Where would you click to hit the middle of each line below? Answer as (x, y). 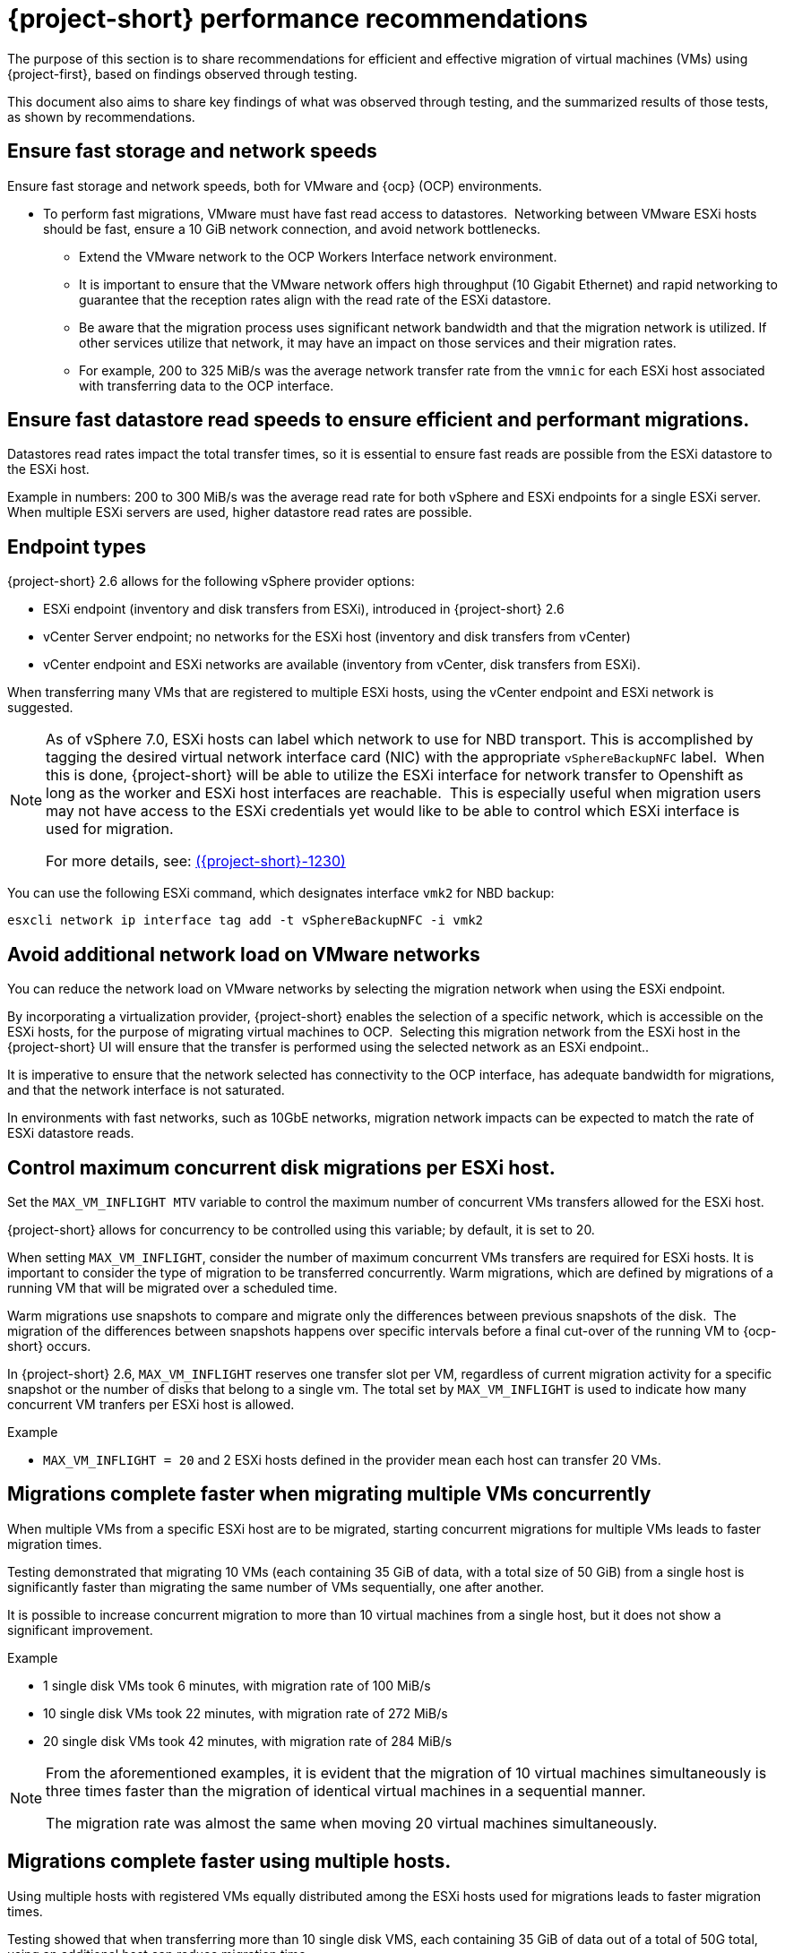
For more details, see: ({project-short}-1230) (196, 861)
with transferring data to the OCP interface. (207, 385)
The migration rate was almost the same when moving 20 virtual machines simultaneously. (352, 1823)
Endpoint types (77, 546)
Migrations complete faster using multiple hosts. (229, 1862)
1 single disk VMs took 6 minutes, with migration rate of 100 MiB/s (237, 1685)
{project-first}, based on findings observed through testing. (182, 73)
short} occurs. (49, 1346)
